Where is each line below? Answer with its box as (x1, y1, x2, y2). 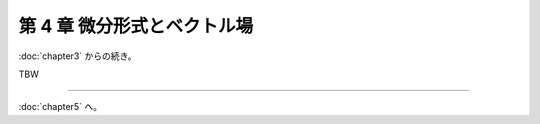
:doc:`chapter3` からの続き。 (18, 50, 137, 62)
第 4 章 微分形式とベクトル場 (18, 15, 254, 37)
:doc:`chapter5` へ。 (18, 101, 102, 113)
